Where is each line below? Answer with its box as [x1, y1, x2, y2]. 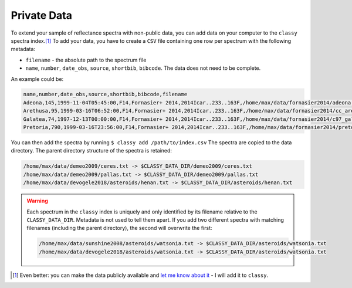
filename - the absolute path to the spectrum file [25, 56, 147, 63]
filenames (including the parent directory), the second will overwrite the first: [26, 225, 212, 232]
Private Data [11, 9, 73, 22]
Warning [26, 197, 48, 205]
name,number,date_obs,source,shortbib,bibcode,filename [23, 91, 188, 98]
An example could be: [11, 75, 64, 82]
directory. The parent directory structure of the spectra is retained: [11, 147, 172, 154]
